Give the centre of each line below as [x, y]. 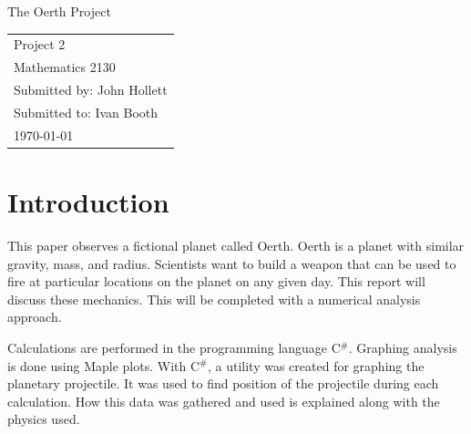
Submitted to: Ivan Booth [86, 112]
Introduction [88, 201]
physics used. [44, 419]
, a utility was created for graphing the [316, 365]
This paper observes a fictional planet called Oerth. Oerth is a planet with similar [236, 245]
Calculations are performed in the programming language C [174, 347]
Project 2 [40, 44]
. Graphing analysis [403, 347]
